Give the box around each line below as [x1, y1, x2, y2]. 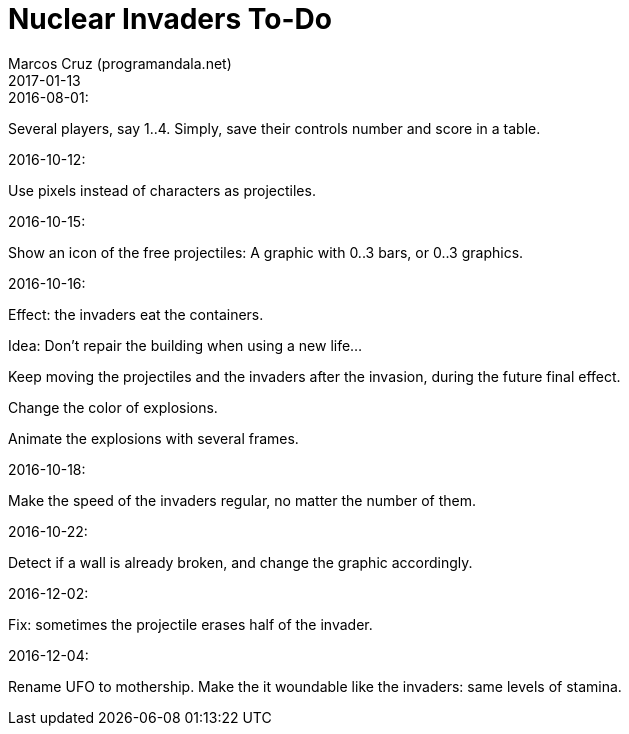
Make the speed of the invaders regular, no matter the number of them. [8, 491, 477, 509]
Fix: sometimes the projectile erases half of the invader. [8, 615, 373, 633]
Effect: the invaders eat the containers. [8, 305, 264, 323]
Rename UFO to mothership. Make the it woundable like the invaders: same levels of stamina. [8, 677, 622, 695]
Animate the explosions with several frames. [8, 429, 299, 447]
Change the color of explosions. [8, 398, 218, 416]
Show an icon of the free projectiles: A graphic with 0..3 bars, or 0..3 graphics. [8, 243, 524, 261]
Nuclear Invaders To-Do [8, 2, 332, 36]
